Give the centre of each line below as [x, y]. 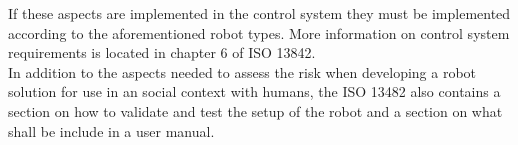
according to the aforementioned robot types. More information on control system [259, 32]
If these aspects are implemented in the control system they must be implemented [259, 13]
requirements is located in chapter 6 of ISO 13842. [162, 52]
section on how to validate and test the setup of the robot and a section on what [255, 110]
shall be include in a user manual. [111, 130]
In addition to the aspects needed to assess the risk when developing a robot [242, 71]
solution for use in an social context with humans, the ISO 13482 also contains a [254, 91]
